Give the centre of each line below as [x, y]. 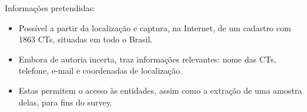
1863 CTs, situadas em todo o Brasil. [86, 39]
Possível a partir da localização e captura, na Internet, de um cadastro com [155, 27]
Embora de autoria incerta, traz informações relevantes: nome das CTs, [147, 59]
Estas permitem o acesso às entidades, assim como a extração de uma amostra [160, 90]
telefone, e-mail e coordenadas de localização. [100, 70]
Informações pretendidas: [50, 8]
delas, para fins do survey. [66, 102]
